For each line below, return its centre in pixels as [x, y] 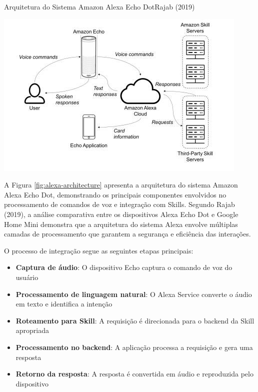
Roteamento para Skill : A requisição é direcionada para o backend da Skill [135, 320]
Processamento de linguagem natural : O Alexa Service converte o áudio [134, 294]
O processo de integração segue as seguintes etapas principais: [99, 250]
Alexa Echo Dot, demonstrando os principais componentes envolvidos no [115, 194]
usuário [27, 277]
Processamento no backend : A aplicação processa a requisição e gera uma [134, 347]
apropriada [32, 330]
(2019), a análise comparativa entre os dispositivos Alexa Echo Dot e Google [121, 214]
